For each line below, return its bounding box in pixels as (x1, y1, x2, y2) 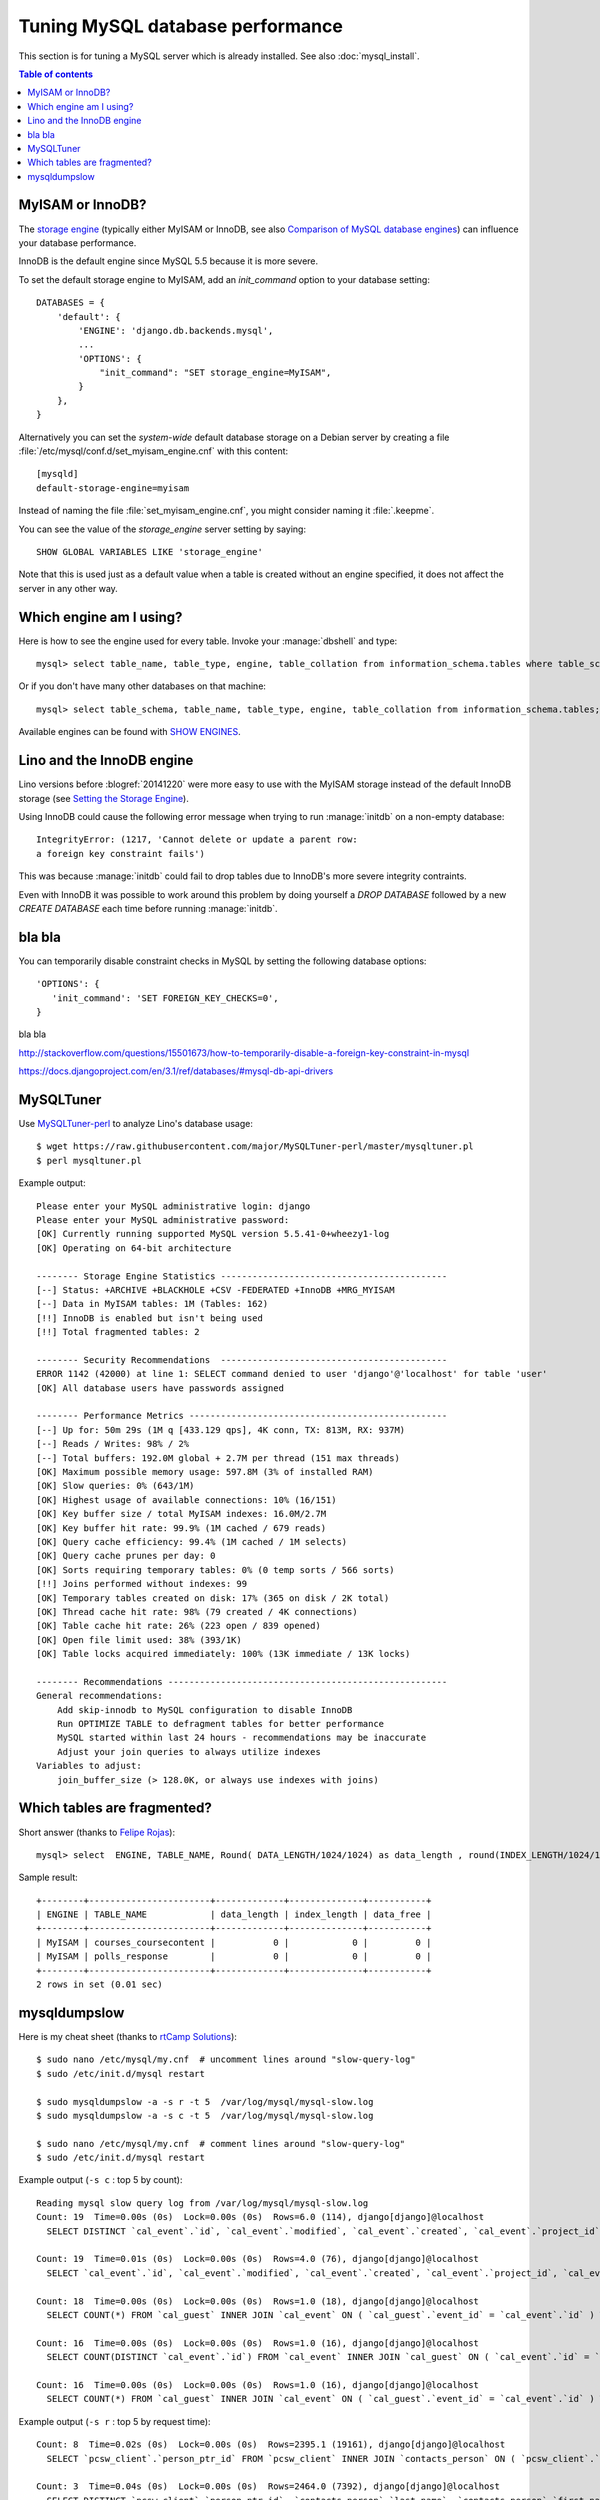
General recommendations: (36, 1690, 164, 1702)
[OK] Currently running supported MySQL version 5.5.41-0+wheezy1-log (36, 1228, 390, 1240)
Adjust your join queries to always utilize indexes (56, 1746, 322, 1757)
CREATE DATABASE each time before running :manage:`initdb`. (18, 902, 279, 914)
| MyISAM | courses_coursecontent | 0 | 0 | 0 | (36, 1936, 432, 1948)
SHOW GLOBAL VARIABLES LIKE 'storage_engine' (36, 546, 264, 557)
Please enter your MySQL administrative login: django (36, 1200, 311, 1212)
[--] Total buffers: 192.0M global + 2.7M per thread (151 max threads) (36, 1452, 400, 1464)
